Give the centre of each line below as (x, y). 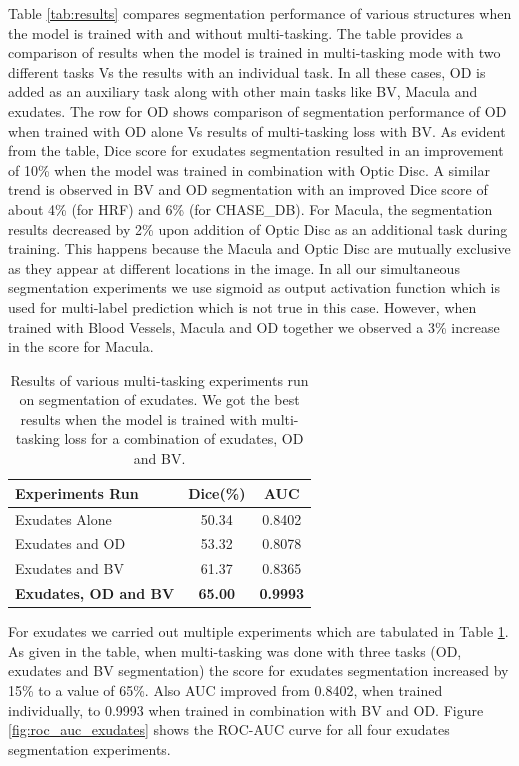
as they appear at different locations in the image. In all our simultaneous (234, 267)
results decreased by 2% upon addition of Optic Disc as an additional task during (258, 228)
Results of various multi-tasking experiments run (159, 379)
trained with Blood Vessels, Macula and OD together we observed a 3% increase (254, 326)
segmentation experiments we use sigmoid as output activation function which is (254, 287)
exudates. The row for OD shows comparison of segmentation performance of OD (257, 110)
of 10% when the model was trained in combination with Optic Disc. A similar (249, 169)
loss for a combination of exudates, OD (184, 438)
